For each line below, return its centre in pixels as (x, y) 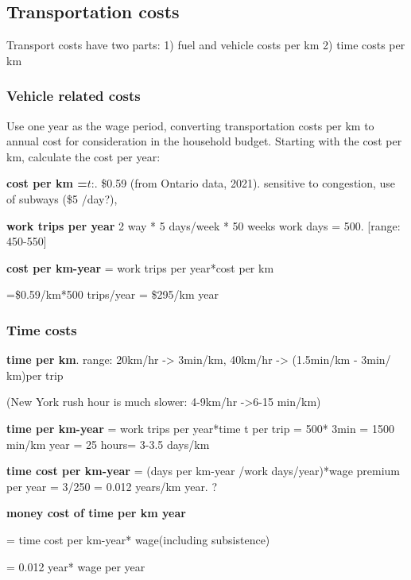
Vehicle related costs (74, 96)
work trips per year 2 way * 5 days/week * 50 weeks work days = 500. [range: (204, 225)
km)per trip (35, 375)
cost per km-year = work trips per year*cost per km (140, 267)
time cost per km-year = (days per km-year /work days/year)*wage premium (204, 471)
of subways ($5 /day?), (62, 198)
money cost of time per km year (96, 513)
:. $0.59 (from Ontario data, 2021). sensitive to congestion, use (243, 183)
